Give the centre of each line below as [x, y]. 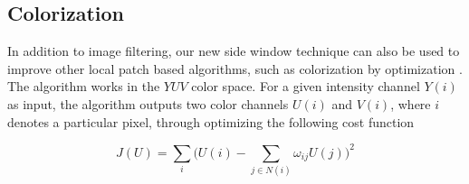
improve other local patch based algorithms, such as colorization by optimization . [235, 68]
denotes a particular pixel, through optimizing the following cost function [211, 121]
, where [411, 103]
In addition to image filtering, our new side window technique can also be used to [234, 51]
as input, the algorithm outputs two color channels [148, 103]
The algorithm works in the [84, 86]
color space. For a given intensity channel [306, 86]
